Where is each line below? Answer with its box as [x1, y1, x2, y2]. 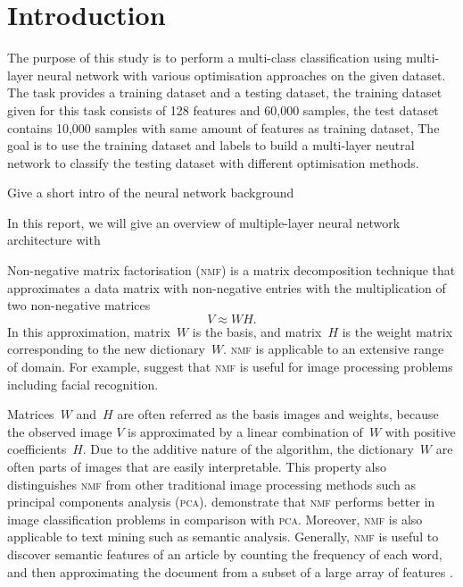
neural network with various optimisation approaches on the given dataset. [37, 65, 446, 84]
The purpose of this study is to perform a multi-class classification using [7, 48, 402, 67]
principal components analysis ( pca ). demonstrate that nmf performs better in [7, 492, 435, 511]
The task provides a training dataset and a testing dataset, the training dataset [7, 83, 442, 102]
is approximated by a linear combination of [128, 422, 363, 440]
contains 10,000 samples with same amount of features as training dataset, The [7, 118, 440, 137]
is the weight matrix [342, 322, 453, 340]
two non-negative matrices [7, 296, 151, 314]
